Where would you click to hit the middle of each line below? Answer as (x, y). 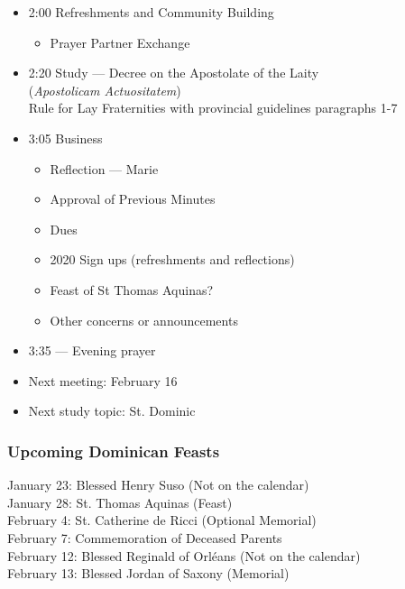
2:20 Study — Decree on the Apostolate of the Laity (174, 73)
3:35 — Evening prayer (92, 350)
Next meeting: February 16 (103, 380)
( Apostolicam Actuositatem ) (105, 90)
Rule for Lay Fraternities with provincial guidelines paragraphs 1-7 (213, 108)
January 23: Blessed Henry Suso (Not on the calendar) (158, 485)
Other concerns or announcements (144, 320)
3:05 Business (65, 138)
